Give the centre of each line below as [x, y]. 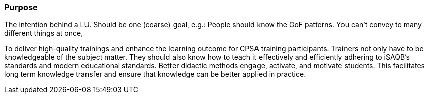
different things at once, [44, 33]
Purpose [21, 7]
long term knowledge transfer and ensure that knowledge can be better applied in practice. [155, 74]
